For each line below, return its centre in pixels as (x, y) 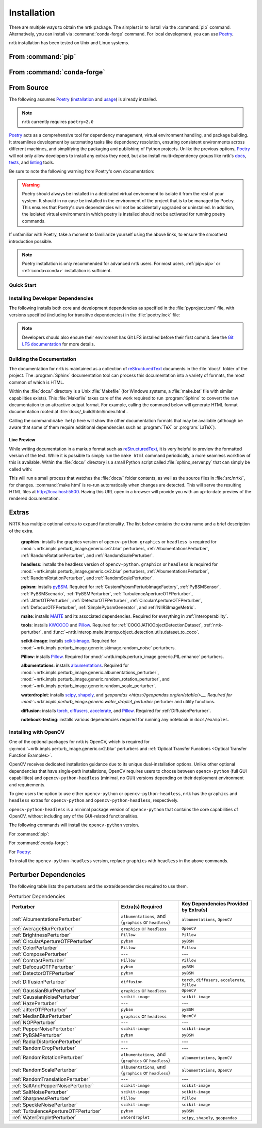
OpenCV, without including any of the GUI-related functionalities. (74, 816)
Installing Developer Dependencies (51, 298)
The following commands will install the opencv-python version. (74, 825)
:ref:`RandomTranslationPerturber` (51, 1079)
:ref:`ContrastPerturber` (39, 960)
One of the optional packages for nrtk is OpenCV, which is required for (79, 742)
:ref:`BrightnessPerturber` (41, 935)
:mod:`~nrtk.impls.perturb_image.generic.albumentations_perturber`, (90, 672)
